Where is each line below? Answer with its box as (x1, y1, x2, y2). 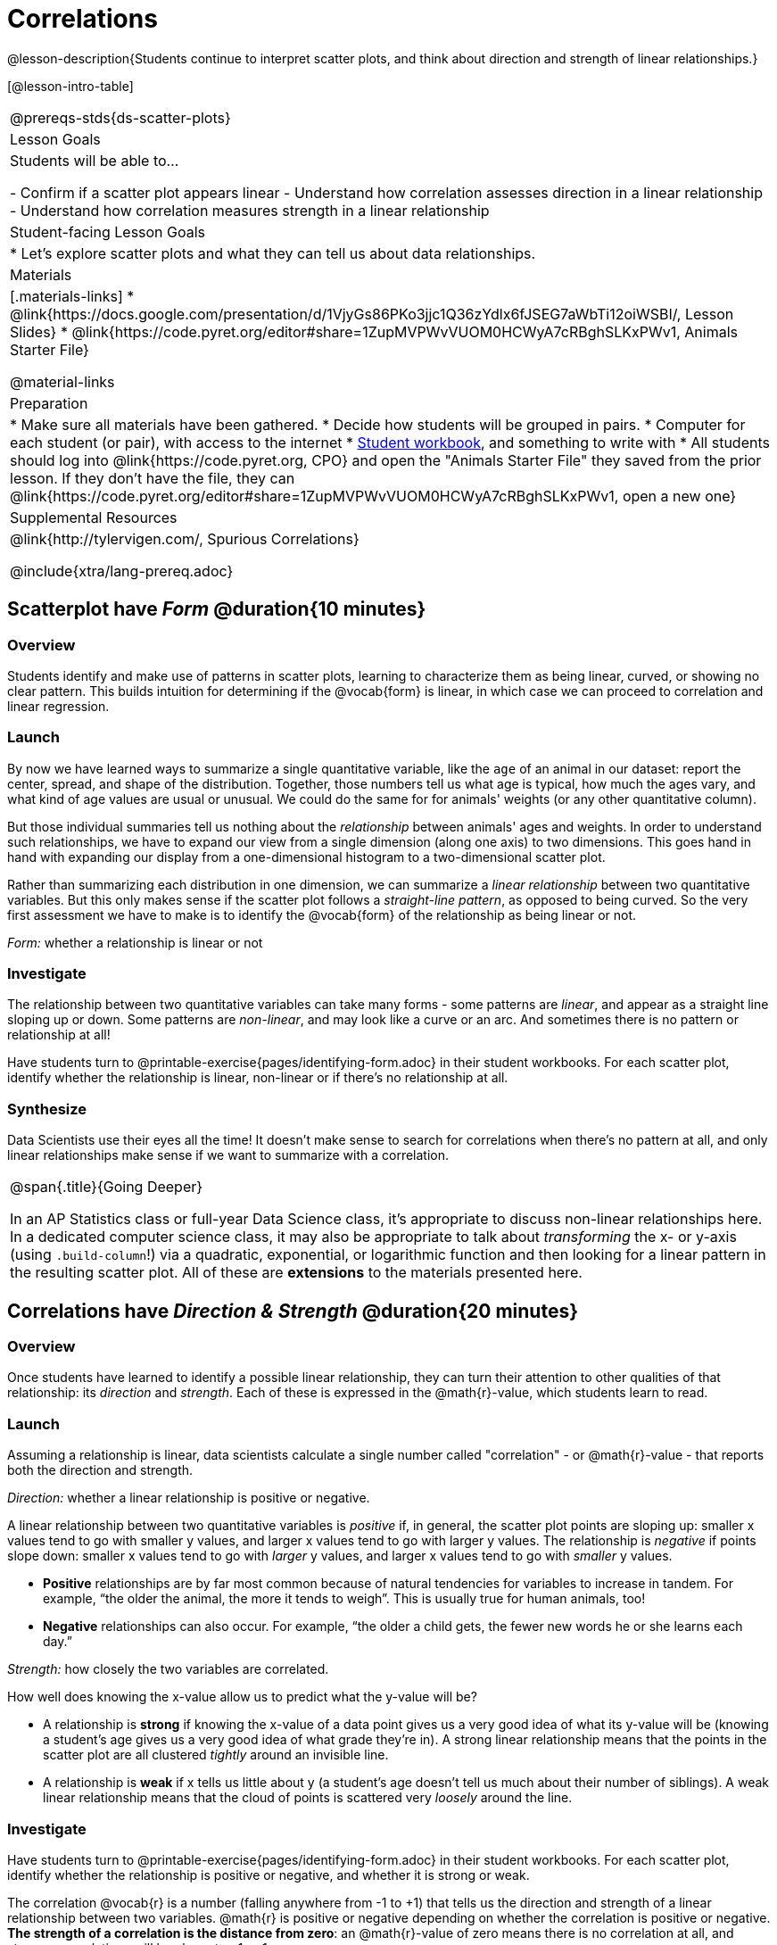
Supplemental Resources (10, 508, 178, 526)
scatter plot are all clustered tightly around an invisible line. (43, 1747, 389, 1763)
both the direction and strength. (7, 1462, 194, 1478)
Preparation (10, 393, 88, 412)
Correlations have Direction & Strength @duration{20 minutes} (7, 1299, 579, 1322)
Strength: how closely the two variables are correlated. (7, 1661, 329, 1677)
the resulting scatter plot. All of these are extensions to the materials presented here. (10, 1263, 583, 1282)
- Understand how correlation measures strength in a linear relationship (10, 201, 490, 219)
